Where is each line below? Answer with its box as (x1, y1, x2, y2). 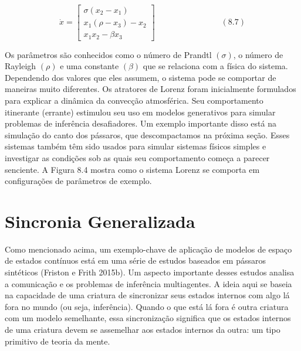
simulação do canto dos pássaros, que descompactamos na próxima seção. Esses (5, 128, 290, 141)
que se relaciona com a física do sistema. (143, 60, 288, 72)
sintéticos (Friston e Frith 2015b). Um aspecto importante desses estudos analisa (5, 266, 295, 278)
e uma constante (60, 60, 119, 72)
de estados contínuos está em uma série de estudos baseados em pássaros (5, 254, 266, 267)
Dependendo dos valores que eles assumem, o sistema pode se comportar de (5, 71, 276, 83)
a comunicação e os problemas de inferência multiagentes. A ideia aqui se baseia (5, 277, 292, 289)
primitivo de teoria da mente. (5, 335, 110, 347)
